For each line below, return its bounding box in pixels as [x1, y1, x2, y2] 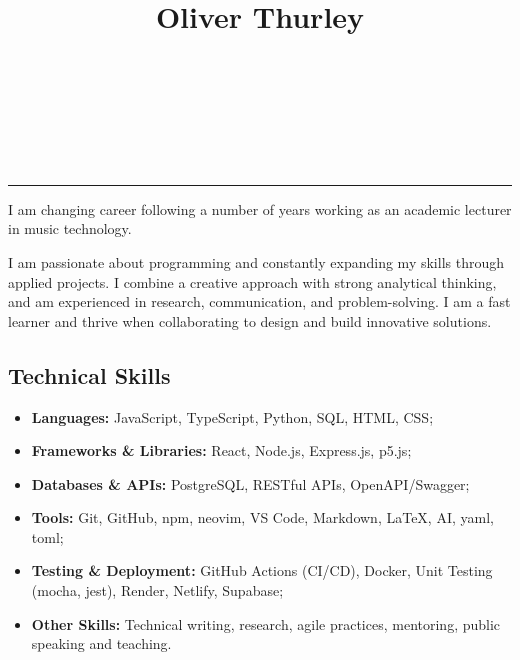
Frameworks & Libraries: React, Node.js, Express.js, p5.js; [31, 440, 412, 461]
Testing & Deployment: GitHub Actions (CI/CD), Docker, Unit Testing [31, 560, 493, 581]
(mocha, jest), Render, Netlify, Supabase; [31, 580, 284, 601]
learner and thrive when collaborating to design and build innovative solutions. [8, 310, 492, 331]
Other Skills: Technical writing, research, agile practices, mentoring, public [31, 613, 501, 634]
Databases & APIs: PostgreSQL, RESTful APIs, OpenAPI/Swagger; [31, 473, 470, 494]
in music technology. [8, 218, 132, 239]
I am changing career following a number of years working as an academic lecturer [8, 198, 512, 219]
